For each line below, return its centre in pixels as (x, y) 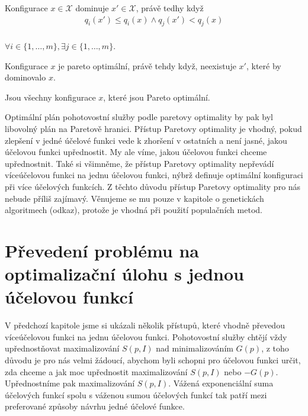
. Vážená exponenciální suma (221, 383)
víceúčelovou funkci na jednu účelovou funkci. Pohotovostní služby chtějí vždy (146, 336)
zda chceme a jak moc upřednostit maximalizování (96, 371)
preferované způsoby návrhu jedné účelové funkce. (95, 406)
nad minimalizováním (195, 348)
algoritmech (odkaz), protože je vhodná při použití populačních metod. (134, 210)
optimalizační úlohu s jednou (124, 274)
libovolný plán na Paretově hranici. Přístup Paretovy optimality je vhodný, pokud (153, 128)
